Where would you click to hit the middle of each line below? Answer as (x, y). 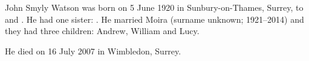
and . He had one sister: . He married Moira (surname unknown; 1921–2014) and (154, 19)
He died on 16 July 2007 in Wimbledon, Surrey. (93, 51)
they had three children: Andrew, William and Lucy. (102, 31)
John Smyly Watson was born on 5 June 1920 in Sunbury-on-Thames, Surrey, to (154, 7)
